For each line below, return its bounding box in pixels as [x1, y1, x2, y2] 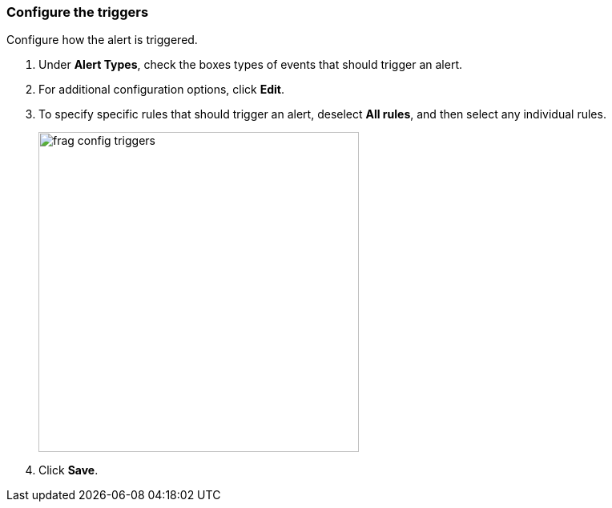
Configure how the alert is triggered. [6, 33, 198, 47]
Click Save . [38, 463, 99, 478]
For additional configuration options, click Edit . [38, 82, 285, 97]
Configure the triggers [6, 4, 149, 20]
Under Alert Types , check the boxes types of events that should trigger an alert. [38, 58, 462, 72]
